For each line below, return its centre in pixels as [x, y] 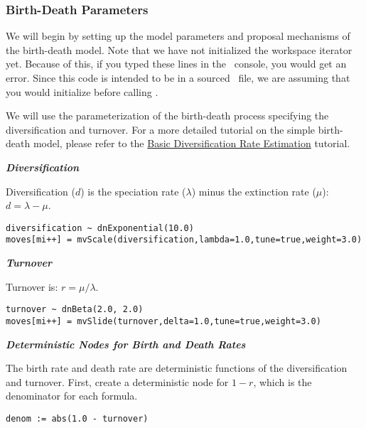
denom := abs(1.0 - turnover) [77, 418]
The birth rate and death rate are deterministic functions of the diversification [177, 368]
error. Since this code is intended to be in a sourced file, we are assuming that [178, 77]
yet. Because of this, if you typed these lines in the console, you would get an [176, 64]
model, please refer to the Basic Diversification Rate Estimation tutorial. [192, 143]
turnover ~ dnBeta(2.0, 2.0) [75, 310]
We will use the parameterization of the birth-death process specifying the [167, 116]
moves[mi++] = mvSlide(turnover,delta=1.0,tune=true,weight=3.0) [163, 321]
